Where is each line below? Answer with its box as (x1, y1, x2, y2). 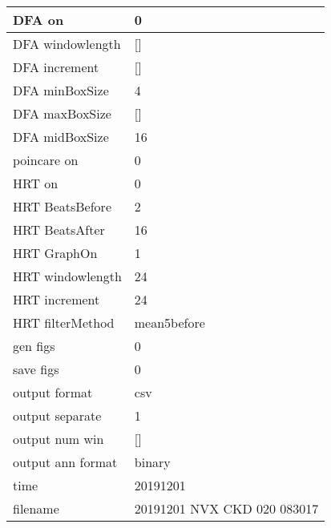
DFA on (13, 10, 64, 29)
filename (13, 499, 59, 518)
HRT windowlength (13, 267, 122, 285)
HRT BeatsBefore (13, 197, 111, 216)
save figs (13, 360, 59, 378)
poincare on (13, 151, 79, 169)
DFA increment (13, 58, 99, 76)
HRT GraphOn (13, 244, 98, 262)
